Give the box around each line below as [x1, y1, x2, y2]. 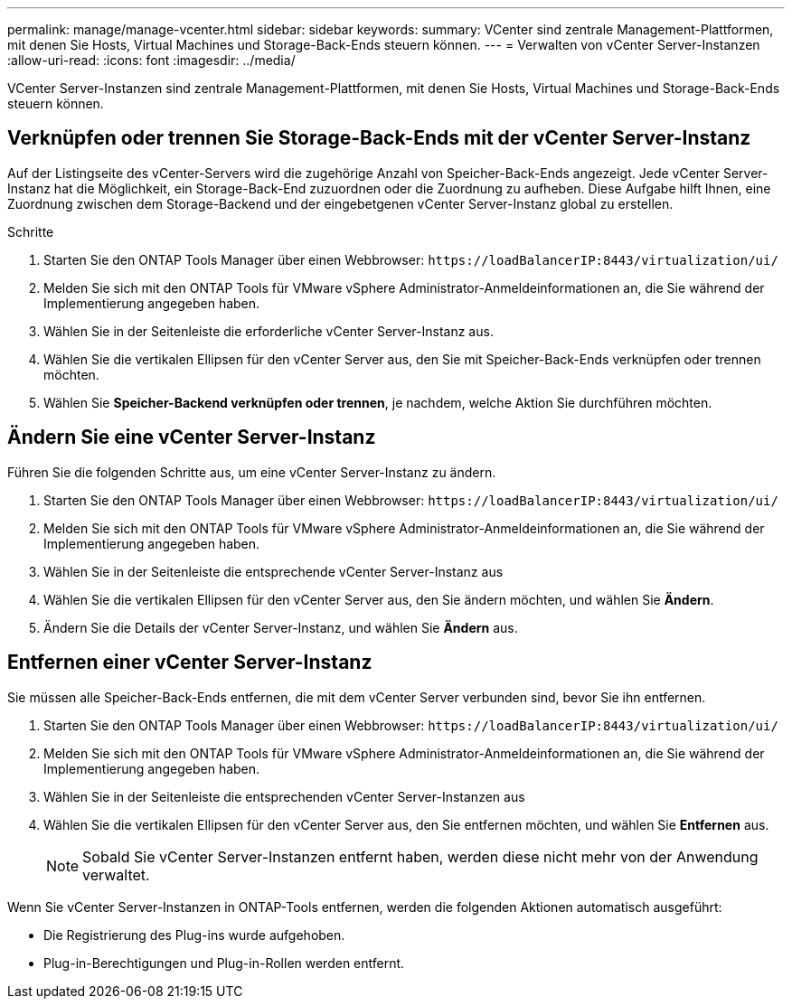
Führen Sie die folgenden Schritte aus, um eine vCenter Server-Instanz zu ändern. [7, 464, 496, 480]
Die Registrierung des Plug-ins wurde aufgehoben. [43, 926, 345, 943]
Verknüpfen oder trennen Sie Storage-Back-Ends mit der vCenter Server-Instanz [7, 127, 751, 150]
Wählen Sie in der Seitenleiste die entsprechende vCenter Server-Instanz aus [43, 563, 504, 579]
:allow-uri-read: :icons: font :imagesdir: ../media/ [7, 52, 296, 68]
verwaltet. [82, 865, 150, 884]
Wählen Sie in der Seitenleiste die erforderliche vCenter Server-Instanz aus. [43, 323, 494, 339]
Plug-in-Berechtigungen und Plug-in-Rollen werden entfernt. [43, 954, 405, 971]
